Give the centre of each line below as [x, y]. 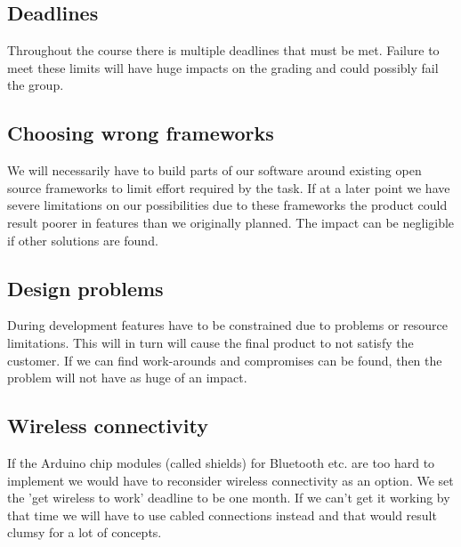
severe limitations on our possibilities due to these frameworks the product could [227, 205]
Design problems [85, 288]
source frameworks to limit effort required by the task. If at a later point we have [229, 187]
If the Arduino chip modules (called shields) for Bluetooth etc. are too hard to [221, 462]
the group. [36, 85]
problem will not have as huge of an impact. [127, 378]
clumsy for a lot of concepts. [85, 532]
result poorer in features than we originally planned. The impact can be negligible [231, 222]
